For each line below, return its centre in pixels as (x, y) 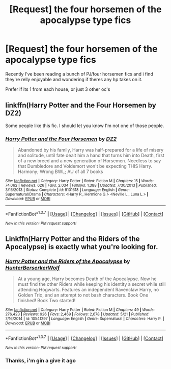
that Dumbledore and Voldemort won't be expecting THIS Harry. (85, 166)
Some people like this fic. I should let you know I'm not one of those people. (85, 126)
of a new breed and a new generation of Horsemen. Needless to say (89, 161)
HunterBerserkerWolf (33, 268)
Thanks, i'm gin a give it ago (41, 360)
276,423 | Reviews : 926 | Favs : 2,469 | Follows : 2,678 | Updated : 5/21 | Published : (77, 314)
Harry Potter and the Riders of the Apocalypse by (68, 261)
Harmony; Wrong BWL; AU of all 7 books (60, 171)
